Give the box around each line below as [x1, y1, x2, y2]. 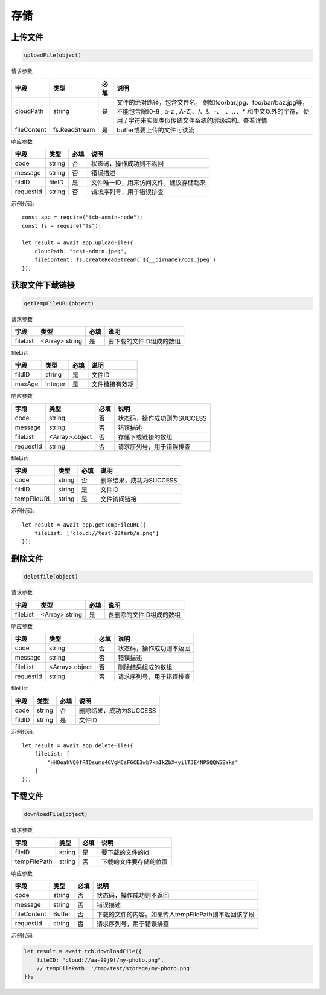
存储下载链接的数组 [118, 433, 173, 441]
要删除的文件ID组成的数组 [107, 611, 181, 619]
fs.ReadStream [53, 125, 95, 134]
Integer [45, 380, 66, 388]
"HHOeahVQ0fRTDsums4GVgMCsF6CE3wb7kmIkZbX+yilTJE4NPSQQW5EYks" [47, 759, 238, 766]
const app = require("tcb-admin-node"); [22, 214, 143, 221]
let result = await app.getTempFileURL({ [22, 521, 146, 528]
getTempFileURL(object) [24, 300, 95, 306]
